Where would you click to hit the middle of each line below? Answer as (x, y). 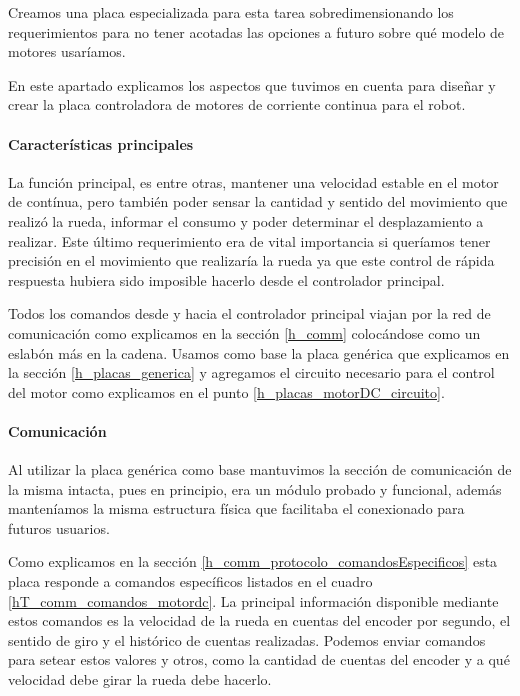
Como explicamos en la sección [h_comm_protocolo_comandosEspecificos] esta (253, 561)
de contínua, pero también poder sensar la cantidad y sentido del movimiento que (258, 201)
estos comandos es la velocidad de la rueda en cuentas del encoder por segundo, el (259, 620)
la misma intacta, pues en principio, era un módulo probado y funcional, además (255, 488)
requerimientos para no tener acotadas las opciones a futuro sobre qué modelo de (256, 31)
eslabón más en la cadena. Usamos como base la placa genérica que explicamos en (259, 352)
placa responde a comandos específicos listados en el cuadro (190, 581)
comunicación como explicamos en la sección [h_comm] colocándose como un (244, 332)
